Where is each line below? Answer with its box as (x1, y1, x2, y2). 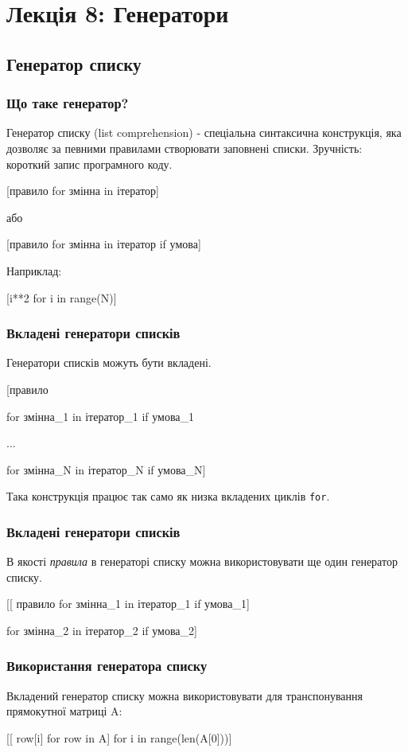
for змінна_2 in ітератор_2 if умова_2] (6, 621, 197, 638)
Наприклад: (6, 262, 62, 279)
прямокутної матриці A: (6, 703, 122, 719)
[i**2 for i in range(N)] (6, 289, 117, 306)
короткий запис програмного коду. (6, 155, 173, 172)
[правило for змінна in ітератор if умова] (6, 236, 201, 252)
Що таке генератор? (6, 93, 129, 113)
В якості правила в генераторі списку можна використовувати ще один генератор (6, 553, 398, 570)
